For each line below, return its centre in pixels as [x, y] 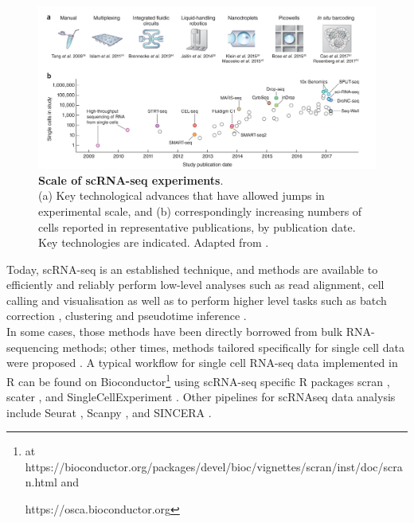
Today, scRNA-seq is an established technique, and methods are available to [192, 269]
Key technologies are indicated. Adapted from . [154, 242]
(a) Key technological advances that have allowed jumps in [182, 195]
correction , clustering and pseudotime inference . [127, 316]
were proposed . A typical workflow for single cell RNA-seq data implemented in [202, 363]
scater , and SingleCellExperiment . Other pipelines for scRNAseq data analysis [201, 397]
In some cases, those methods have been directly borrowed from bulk [175, 332]
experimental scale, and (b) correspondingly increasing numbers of [200, 211]
